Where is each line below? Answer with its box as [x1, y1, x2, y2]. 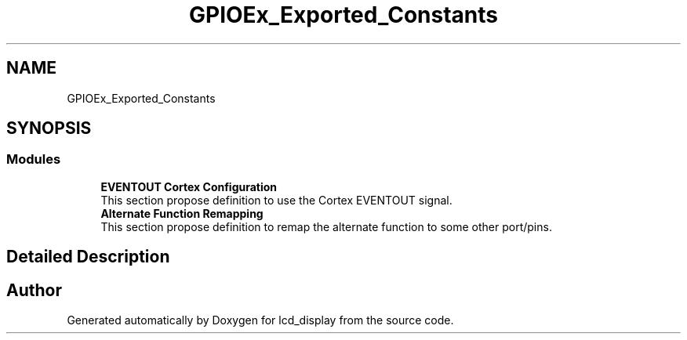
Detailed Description [6, 247, 170, 267]
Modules [6, 151, 61, 168]
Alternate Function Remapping [100, 206, 264, 220]
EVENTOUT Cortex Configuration [100, 179, 278, 194]
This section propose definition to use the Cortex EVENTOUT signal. [100, 193, 453, 207]
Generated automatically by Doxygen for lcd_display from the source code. [67, 313, 454, 327]
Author [6, 280, 62, 300]
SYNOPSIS [6, 118, 92, 139]
